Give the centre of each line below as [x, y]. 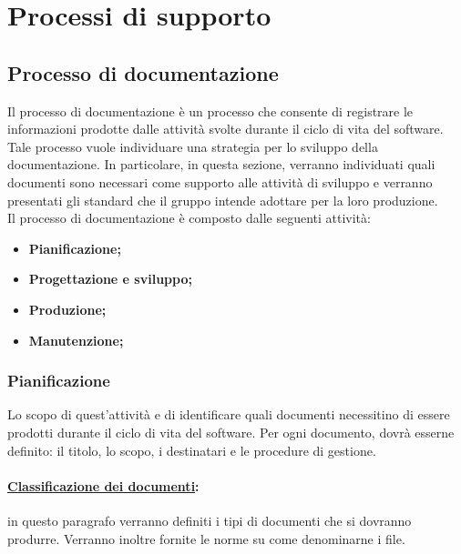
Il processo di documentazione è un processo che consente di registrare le [210, 111]
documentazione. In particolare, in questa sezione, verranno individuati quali [221, 164]
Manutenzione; [76, 340]
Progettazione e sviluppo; [110, 279]
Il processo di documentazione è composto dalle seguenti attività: [189, 218]
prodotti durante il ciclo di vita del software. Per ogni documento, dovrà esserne [231, 432]
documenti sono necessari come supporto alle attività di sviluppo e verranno [220, 181]
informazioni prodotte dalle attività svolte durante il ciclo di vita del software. [225, 129]
